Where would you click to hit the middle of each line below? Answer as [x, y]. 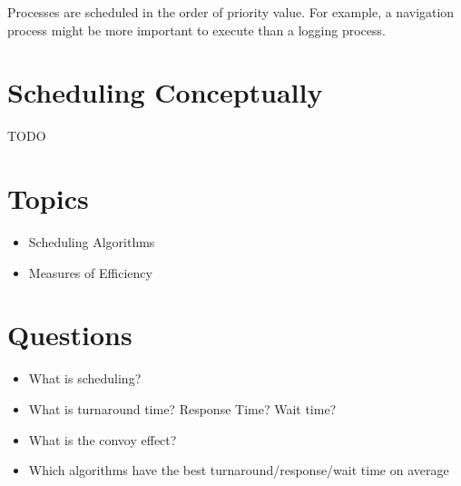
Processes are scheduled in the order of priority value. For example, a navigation [231, 12]
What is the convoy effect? [103, 439]
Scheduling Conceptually [165, 92]
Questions [70, 335]
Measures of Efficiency [90, 272]
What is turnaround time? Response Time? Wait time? [182, 408]
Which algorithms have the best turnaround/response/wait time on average [239, 470]
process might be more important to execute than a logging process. [196, 30]
